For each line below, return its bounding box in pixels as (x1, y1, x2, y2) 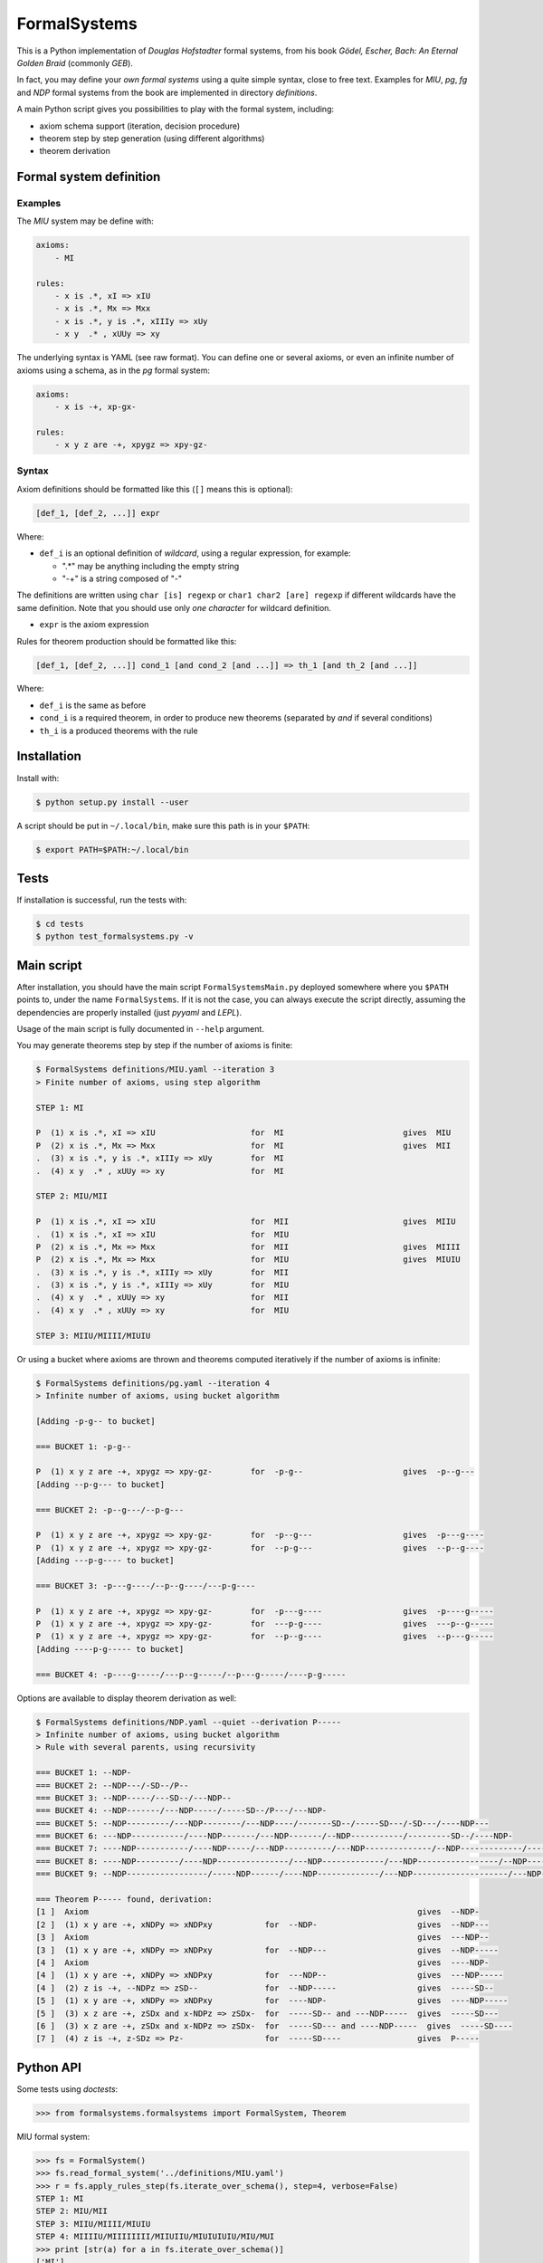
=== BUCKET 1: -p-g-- (35, 1441, 132, 1452)
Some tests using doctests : (16, 2083, 119, 2095)
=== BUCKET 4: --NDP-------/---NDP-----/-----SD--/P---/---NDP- (35, 1806, 328, 1816)
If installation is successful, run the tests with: (16, 894, 187, 905)
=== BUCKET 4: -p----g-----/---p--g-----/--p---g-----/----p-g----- (35, 1669, 347, 1679)
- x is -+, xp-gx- (54, 401, 137, 412)
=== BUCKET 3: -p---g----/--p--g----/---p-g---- (35, 1580, 256, 1590)
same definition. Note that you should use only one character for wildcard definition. (16, 602, 332, 613)
